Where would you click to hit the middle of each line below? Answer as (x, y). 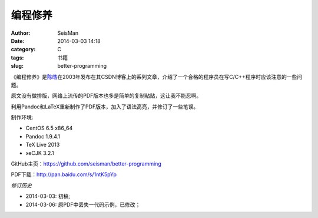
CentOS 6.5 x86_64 (49, 128)
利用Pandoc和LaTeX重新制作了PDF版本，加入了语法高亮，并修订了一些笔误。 (105, 107)
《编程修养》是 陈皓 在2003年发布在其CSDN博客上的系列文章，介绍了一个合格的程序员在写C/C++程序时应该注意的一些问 (157, 77)
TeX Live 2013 (43, 145)
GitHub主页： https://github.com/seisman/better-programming (86, 164)
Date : (18, 41)
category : (23, 49)
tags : (17, 57)
